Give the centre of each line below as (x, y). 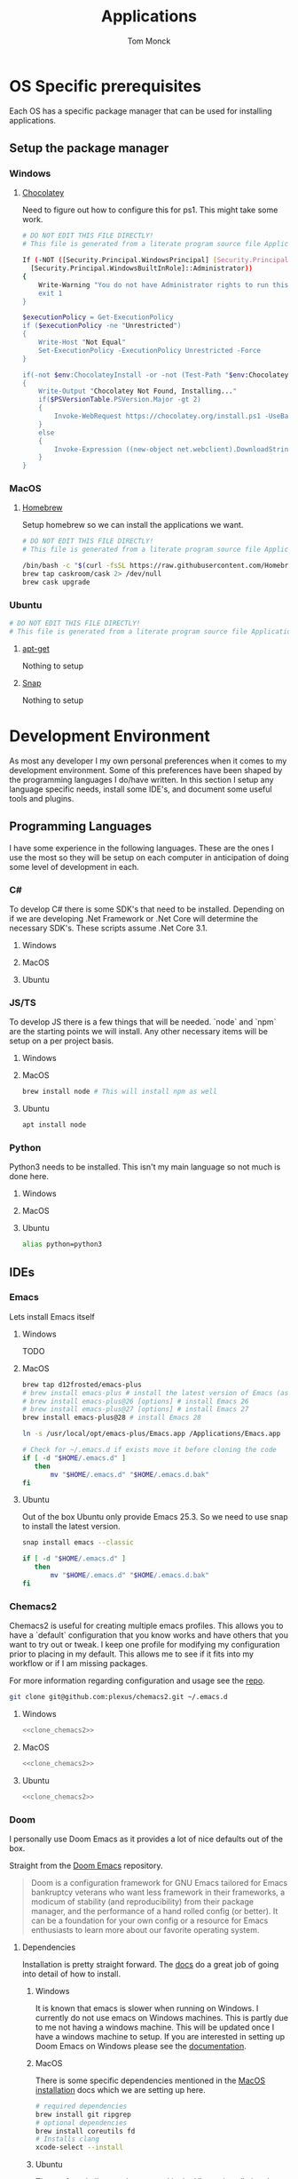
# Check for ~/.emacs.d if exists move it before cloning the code (149, 1450)
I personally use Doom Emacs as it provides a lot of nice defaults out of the (146, 1839)
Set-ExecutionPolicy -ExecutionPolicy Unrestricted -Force (150, 350)
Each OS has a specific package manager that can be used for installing (141, 111)
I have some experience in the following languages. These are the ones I (141, 848)
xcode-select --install (79, 2148)
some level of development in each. (74, 866)
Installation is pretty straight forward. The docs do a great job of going (150, 1964)
